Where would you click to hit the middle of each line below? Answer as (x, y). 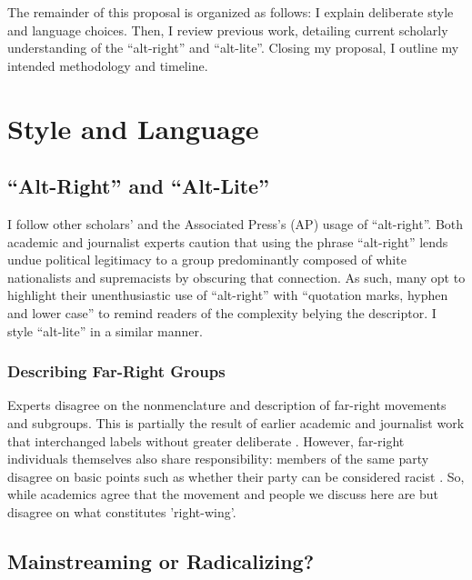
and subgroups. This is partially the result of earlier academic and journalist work (236, 422)
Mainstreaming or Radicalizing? (161, 560)
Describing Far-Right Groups (116, 371)
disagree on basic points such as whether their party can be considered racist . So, (236, 476)
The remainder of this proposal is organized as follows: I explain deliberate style (231, 12)
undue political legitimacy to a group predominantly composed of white (207, 260)
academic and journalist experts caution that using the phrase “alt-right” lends (228, 241)
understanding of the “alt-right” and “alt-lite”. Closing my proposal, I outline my (233, 48)
